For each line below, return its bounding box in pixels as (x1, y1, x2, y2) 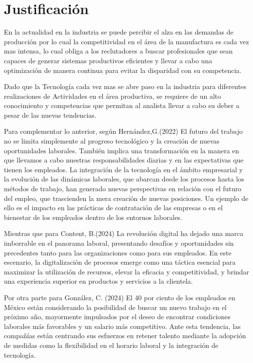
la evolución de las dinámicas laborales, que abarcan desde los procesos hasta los (4, 174, 244, 184)
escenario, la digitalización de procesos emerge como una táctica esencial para (4, 257, 236, 267)
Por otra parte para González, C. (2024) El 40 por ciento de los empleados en (4, 292, 235, 302)
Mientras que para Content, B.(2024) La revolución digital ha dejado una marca (4, 228, 244, 238)
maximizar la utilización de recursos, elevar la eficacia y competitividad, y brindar (4, 266, 249, 276)
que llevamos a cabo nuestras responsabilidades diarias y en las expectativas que (4, 155, 244, 165)
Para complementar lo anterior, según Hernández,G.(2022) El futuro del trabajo (4, 126, 243, 136)
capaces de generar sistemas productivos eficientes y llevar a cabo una (4, 55, 213, 65)
